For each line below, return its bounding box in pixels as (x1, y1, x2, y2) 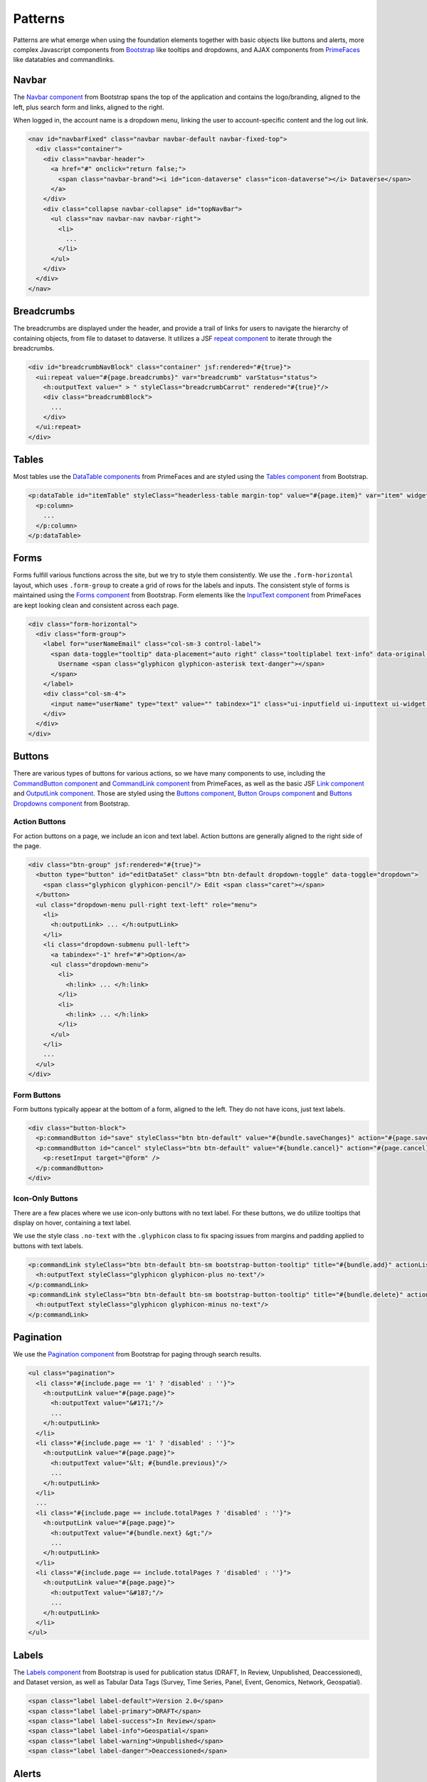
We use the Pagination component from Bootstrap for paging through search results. (13, 1350, 262, 1359)
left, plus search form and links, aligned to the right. (13, 103, 164, 111)
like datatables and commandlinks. (13, 56, 115, 64)
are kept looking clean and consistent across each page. (13, 601, 179, 609)
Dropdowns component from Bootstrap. (13, 799, 130, 808)
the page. (13, 842, 42, 850)
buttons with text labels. (13, 1241, 84, 1250)
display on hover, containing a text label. (13, 1219, 132, 1227)
